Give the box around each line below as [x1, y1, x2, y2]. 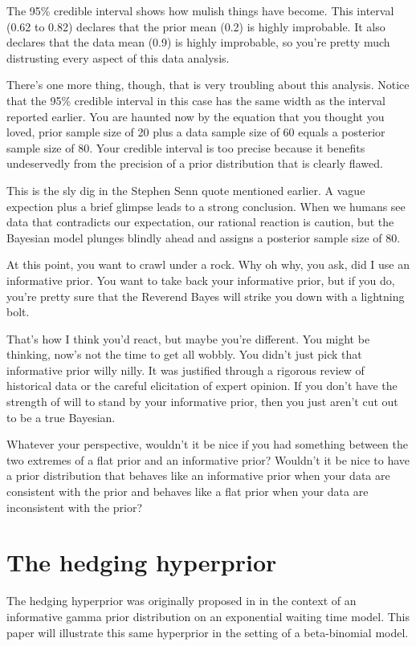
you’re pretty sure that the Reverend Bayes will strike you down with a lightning [6, 287, 405, 304]
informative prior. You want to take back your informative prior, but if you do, [6, 271, 395, 288]
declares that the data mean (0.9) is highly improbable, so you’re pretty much [6, 34, 390, 51]
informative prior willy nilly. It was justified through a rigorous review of [6, 361, 365, 378]
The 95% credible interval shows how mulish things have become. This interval [6, 2, 394, 18]
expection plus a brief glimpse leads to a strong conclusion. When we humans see [6, 197, 406, 214]
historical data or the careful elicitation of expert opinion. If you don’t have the [6, 377, 398, 394]
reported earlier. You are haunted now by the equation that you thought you [6, 108, 385, 124]
